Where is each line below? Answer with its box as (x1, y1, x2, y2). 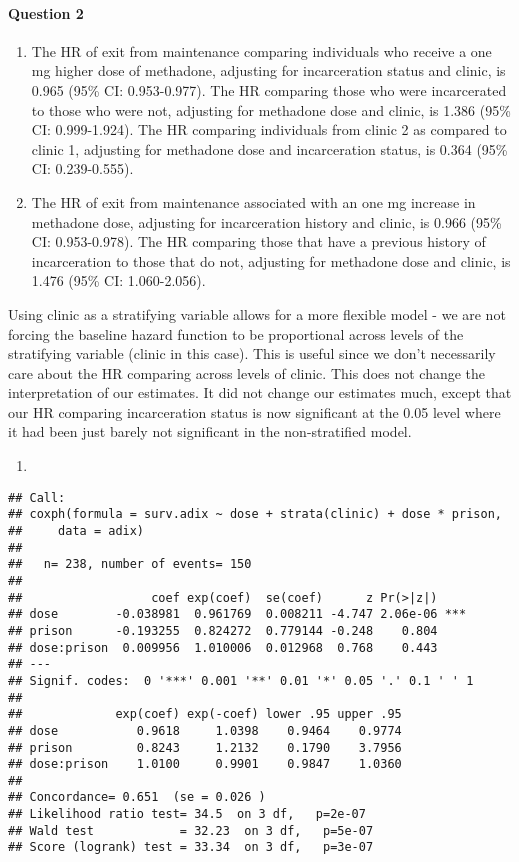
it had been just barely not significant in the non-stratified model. (8, 421, 412, 442)
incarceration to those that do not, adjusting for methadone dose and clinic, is (31, 250, 511, 271)
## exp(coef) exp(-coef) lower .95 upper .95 (8, 707, 402, 722)
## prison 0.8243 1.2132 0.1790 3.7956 (8, 740, 402, 755)
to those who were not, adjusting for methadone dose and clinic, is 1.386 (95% (31, 99, 511, 120)
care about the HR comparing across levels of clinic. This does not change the (8, 362, 486, 383)
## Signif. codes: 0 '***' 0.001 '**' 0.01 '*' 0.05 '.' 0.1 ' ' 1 (8, 673, 474, 688)
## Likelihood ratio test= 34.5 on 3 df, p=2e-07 (8, 807, 366, 822)
